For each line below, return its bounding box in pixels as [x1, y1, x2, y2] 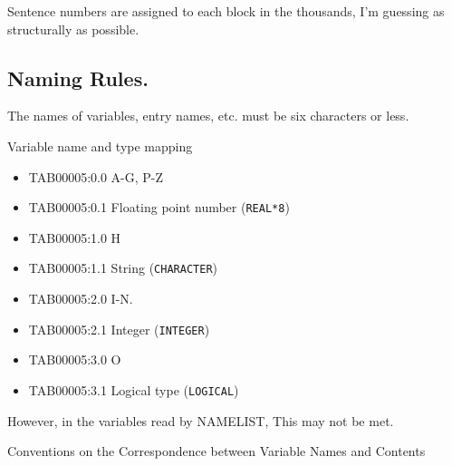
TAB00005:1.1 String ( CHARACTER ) [28, 258, 217, 277]
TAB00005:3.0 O [28, 350, 121, 369]
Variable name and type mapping [7, 136, 193, 155]
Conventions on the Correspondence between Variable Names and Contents [7, 442, 426, 461]
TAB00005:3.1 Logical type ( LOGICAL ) [28, 380, 239, 399]
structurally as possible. [7, 19, 139, 38]
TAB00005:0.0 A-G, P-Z [28, 167, 164, 186]
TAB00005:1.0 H [28, 228, 121, 247]
